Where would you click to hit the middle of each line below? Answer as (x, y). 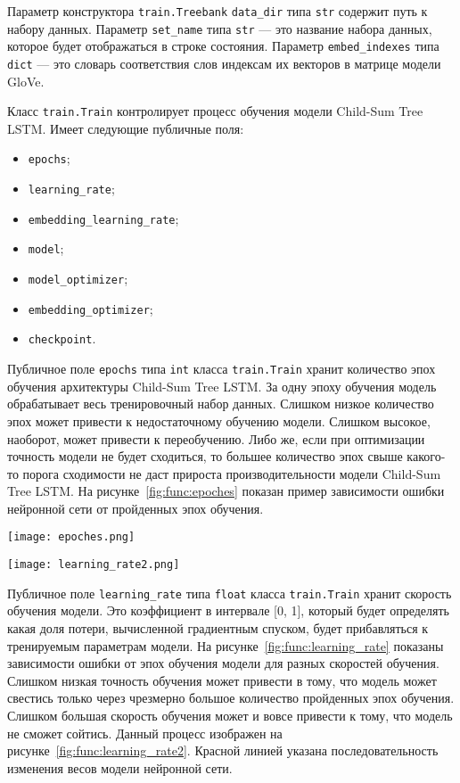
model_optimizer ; (78, 279)
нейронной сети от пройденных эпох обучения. (136, 508)
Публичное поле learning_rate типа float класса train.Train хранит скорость (230, 593)
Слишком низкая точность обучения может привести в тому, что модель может (222, 680)
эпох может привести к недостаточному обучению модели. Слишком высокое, (219, 420)
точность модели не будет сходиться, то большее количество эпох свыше (205, 456)
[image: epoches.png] (71, 537)
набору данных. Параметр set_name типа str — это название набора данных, (220, 28)
